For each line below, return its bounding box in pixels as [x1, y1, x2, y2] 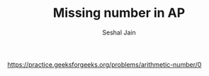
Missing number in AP [52, 5, 186, 21]
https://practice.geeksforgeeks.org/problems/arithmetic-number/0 [7, 60, 202, 68]
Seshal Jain [102, 28, 136, 37]
